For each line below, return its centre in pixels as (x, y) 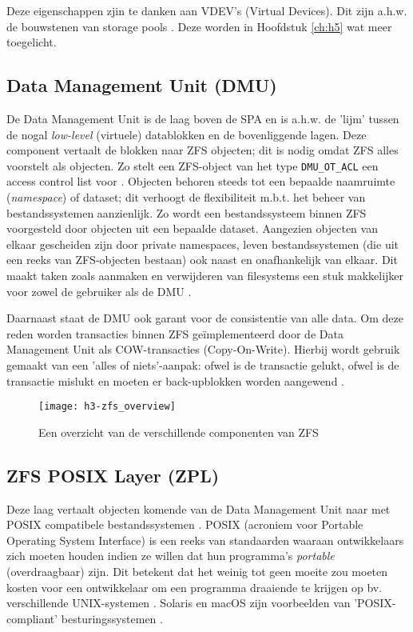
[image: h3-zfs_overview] (107, 407)
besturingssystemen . (112, 618)
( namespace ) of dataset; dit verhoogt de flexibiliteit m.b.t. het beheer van (186, 197)
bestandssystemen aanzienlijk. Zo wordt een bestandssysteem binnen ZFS (187, 212)
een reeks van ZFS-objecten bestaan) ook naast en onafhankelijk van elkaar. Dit (202, 260)
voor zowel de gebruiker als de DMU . (99, 291)
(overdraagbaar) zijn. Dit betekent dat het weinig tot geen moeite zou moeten (197, 571)
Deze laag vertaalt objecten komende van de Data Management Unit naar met (199, 508)
